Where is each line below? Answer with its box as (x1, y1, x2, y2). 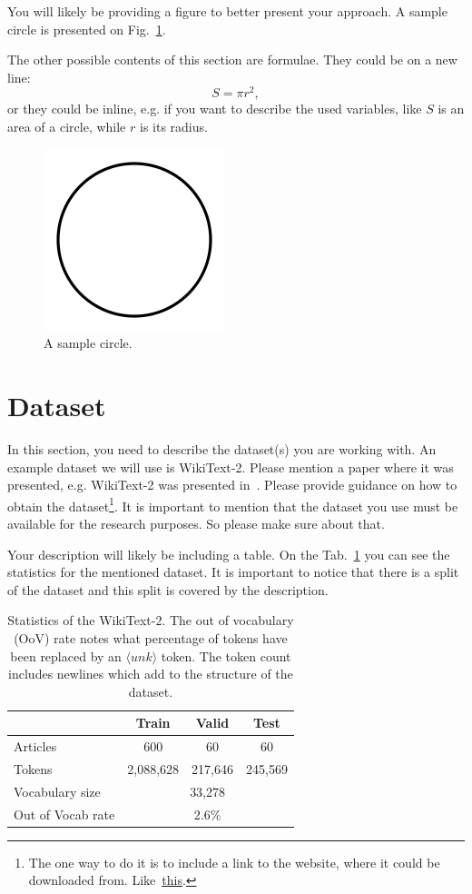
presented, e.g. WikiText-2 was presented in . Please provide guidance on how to (7, 475, 457, 494)
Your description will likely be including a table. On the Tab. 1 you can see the (7, 544, 450, 563)
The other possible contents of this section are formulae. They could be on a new (7, 50, 457, 69)
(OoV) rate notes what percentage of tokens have (14, 628, 288, 647)
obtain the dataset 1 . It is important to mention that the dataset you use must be (7, 493, 458, 515)
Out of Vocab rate (14, 804, 115, 823)
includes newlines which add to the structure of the (8, 664, 293, 683)
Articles (14, 737, 57, 756)
